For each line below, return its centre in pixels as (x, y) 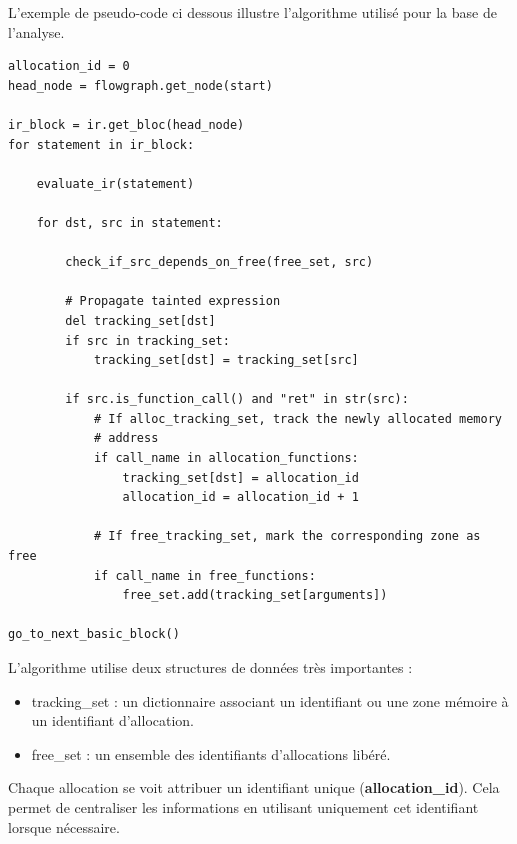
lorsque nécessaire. (64, 826)
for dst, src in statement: (129, 222)
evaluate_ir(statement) (115, 183)
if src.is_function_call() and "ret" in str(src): (237, 399)
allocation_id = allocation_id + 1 (240, 497)
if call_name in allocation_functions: (226, 458)
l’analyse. (36, 31)
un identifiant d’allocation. (113, 720)
